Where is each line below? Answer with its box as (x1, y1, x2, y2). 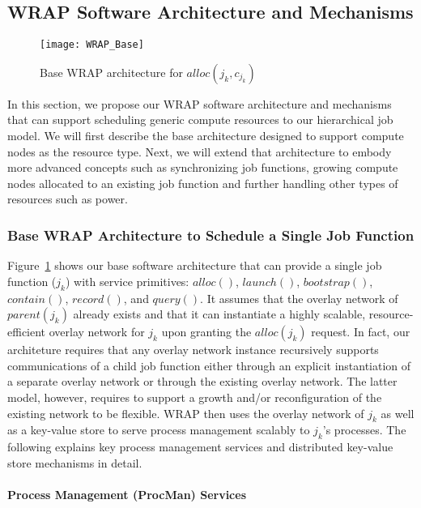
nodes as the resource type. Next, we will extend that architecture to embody (7, 143, 392, 160)
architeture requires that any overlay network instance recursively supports (7, 341, 379, 358)
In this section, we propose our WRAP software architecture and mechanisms (7, 95, 392, 112)
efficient (7, 323, 46, 340)
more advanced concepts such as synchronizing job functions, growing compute (7, 159, 398, 176)
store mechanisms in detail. (7, 454, 142, 471)
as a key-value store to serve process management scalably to (7, 421, 310, 438)
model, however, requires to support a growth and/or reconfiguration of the (7, 389, 382, 405)
